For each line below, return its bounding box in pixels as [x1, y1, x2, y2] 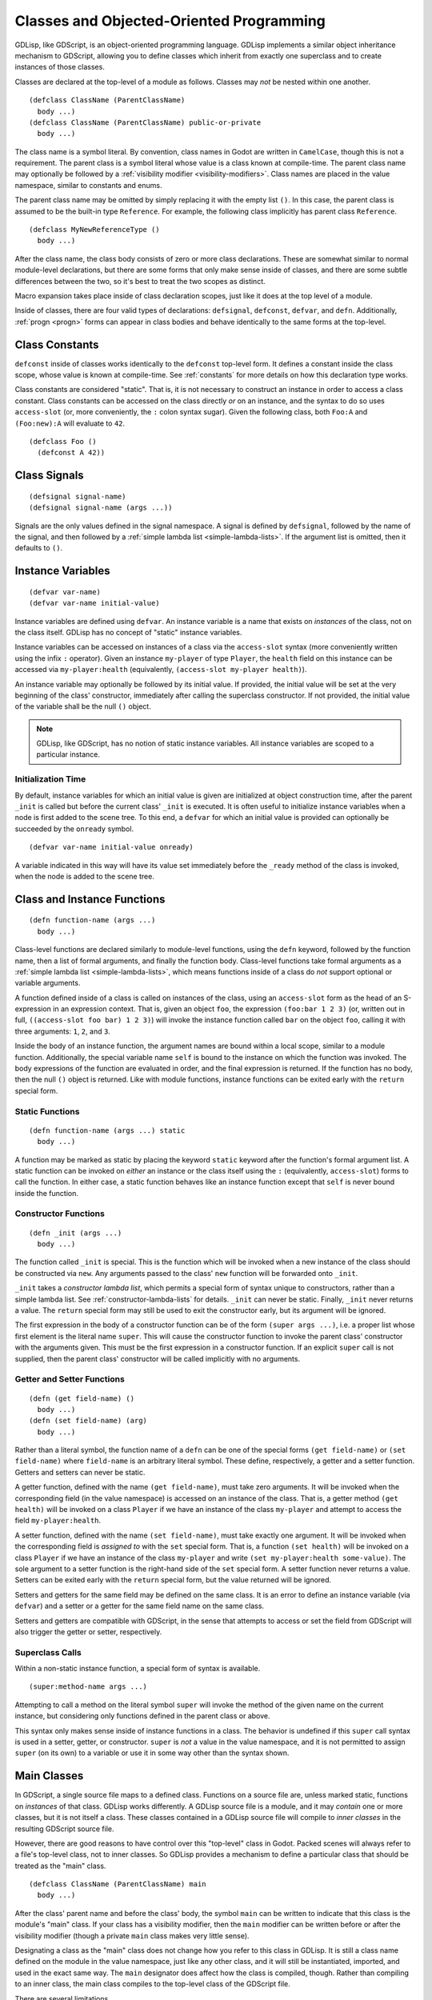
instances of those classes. [14, 62, 106, 72]
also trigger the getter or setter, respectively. [14, 1626, 162, 1636]
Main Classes [14, 1769, 84, 1783]
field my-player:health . [14, 1516, 102, 1526]
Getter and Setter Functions [14, 1374, 126, 1385]
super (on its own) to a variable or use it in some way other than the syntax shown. [14, 1748, 290, 1758]
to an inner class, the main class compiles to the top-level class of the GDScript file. [14, 1979, 291, 1989]
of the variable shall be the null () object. [14, 702, 151, 711]
